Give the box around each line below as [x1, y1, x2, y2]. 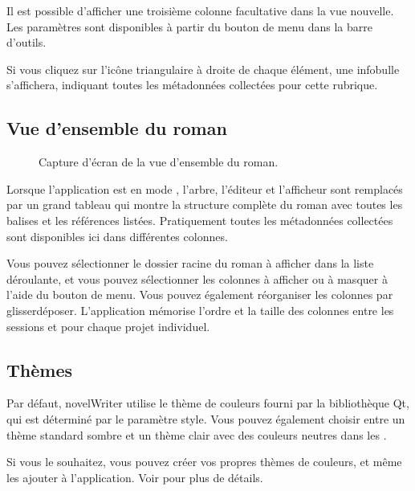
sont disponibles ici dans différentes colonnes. [6, 227, 228, 244]
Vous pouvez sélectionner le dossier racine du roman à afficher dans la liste [6, 255, 374, 272]
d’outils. [6, 34, 47, 51]
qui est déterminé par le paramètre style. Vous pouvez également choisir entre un [6, 410, 405, 427]
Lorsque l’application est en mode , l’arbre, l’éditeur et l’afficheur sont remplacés [6, 180, 403, 197]
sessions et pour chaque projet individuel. [6, 317, 210, 334]
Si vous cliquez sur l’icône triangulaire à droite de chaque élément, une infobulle [6, 60, 400, 77]
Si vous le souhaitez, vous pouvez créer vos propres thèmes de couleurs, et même [6, 453, 402, 470]
